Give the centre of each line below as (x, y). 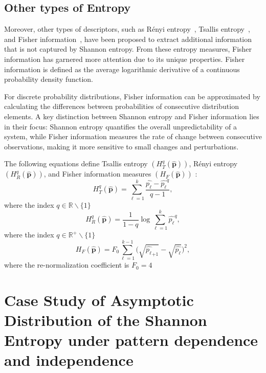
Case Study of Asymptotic (99, 300)
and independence (69, 360)
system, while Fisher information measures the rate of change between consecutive (133, 136)
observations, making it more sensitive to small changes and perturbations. (121, 146)
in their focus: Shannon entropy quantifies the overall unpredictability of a (120, 126)
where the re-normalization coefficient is (67, 265)
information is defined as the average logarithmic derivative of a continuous (122, 69)
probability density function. (49, 79)
